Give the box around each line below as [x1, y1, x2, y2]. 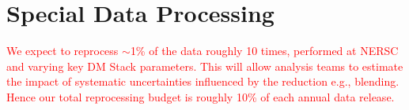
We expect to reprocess [6, 42, 119, 59]
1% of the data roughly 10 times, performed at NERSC [130, 42, 399, 59]
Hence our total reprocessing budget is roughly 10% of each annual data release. [6, 88, 395, 104]
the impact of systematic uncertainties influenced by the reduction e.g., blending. [6, 73, 400, 90]
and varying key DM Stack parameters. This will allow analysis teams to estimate [6, 57, 403, 74]
